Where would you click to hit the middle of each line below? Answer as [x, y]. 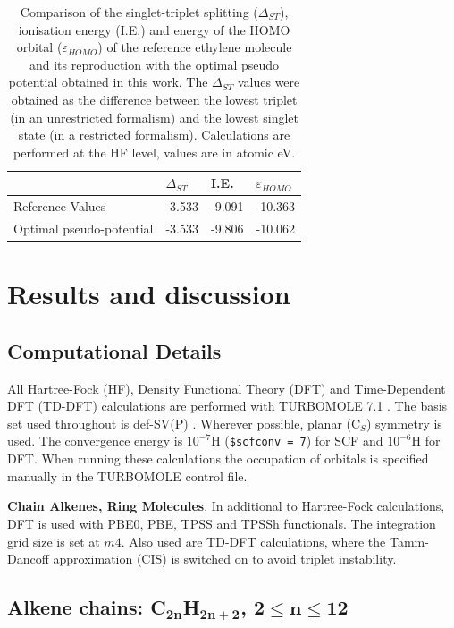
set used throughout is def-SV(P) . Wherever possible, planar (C [184, 423]
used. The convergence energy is [95, 441]
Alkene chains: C [87, 607]
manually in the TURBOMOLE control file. [127, 475]
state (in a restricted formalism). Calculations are [154, 135]
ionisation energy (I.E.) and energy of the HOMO [154, 29]
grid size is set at [54, 541]
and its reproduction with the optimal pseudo [155, 64]
